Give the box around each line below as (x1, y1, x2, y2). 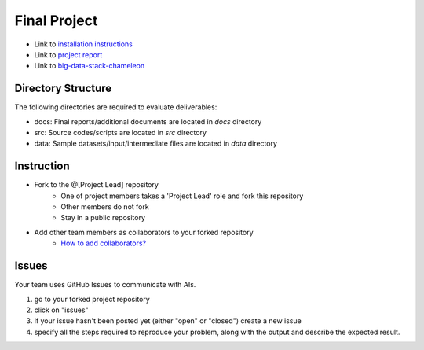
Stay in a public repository (60, 213, 145, 223)
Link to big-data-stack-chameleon (34, 61, 145, 71)
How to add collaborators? (60, 238, 147, 248)
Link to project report (34, 50, 103, 59)
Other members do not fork (60, 202, 149, 212)
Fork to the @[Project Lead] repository (34, 180, 159, 190)
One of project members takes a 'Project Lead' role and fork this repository (60, 191, 304, 201)
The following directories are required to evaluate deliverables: (14, 102, 217, 112)
